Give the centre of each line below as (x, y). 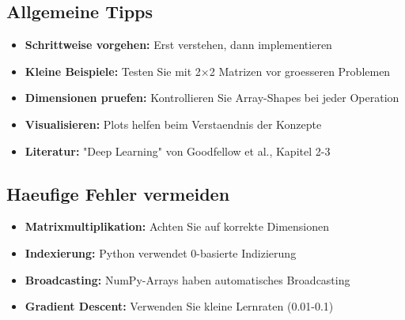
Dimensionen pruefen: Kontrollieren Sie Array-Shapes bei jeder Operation (212, 98)
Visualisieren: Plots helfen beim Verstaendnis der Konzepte (173, 124)
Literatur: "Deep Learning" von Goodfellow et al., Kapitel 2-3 (178, 151)
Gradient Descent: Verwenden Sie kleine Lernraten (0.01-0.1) (179, 306)
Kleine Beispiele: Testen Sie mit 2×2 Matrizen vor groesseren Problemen (208, 71)
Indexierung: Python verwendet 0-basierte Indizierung (161, 252)
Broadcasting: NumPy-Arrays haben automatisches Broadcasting (187, 279)
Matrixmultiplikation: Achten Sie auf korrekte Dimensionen (177, 226)
